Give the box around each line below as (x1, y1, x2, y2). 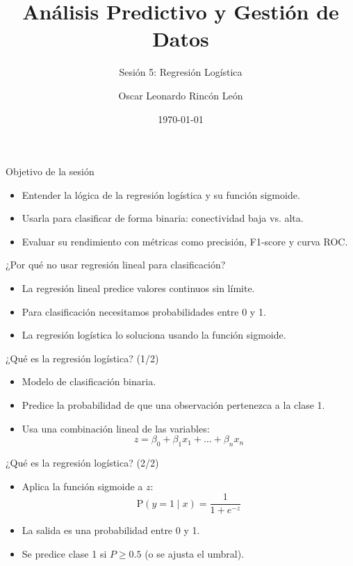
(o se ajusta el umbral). (145, 546, 245, 560)
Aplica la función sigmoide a (22, 478, 143, 493)
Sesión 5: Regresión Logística (119, 65, 243, 79)
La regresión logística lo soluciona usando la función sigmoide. (22, 328, 286, 342)
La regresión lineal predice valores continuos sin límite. (22, 281, 255, 296)
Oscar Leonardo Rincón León (118, 88, 243, 102)
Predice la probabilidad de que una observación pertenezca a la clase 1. (22, 398, 325, 412)
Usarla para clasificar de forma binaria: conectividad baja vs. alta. (22, 211, 304, 225)
